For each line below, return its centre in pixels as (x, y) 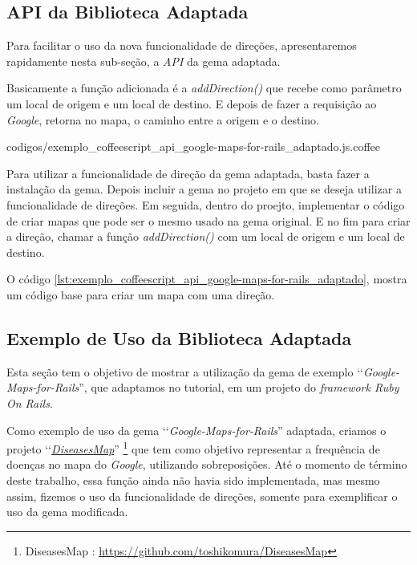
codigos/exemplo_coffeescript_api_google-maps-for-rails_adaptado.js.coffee (193, 146)
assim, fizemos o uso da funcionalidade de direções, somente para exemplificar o (202, 496)
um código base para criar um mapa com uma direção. (141, 294)
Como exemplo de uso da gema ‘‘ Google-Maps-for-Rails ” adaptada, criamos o (196, 430)
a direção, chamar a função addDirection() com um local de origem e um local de (206, 236)
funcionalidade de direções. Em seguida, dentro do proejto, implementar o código (206, 204)
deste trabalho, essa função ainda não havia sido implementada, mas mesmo (193, 480)
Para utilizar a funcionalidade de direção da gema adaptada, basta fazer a (188, 173)
